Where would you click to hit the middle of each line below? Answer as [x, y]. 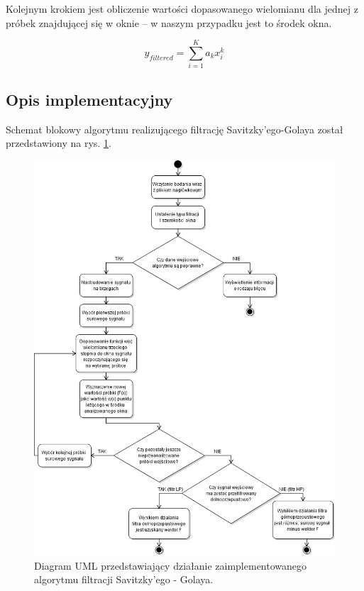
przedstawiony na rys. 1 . [59, 143]
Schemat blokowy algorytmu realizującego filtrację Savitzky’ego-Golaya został [175, 129]
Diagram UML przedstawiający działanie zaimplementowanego [171, 565]
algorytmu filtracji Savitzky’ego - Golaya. [124, 579]
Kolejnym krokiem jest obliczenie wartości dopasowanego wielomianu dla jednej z [182, 9]
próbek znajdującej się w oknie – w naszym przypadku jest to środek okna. [169, 22]
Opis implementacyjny [89, 99]
